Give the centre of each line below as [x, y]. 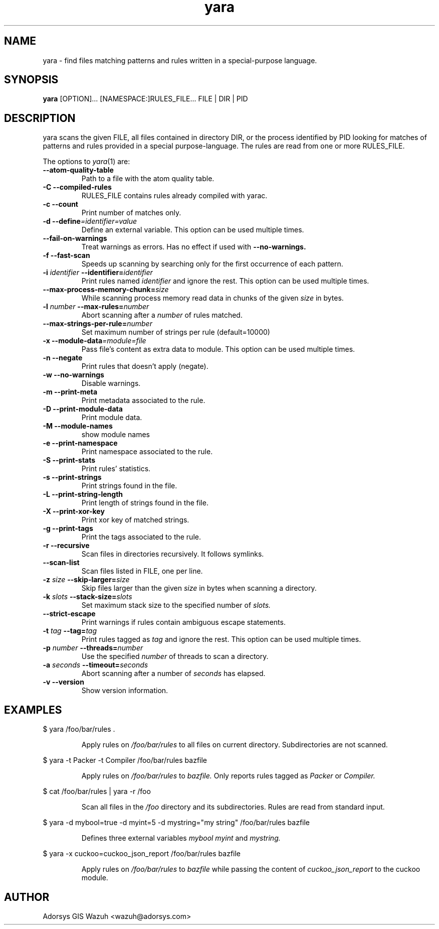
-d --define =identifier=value [90, 221]
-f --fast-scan [66, 255]
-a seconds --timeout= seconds [95, 665]
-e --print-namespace [80, 443]
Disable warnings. [111, 383]
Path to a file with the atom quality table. [148, 179]
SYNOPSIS [31, 80]
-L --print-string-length [83, 494]
